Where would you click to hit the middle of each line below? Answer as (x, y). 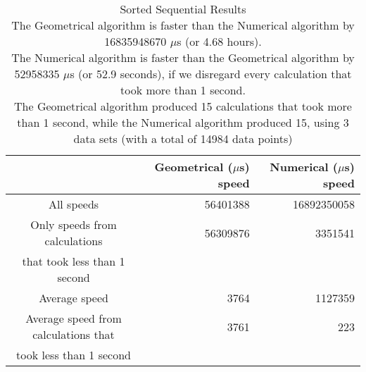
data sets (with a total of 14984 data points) (183, 138)
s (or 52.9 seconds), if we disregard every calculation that (211, 74)
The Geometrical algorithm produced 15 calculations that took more (183, 106)
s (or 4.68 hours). (219, 41)
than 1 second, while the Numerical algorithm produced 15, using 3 (183, 122)
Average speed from (74, 318)
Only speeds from (74, 224)
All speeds (74, 204)
